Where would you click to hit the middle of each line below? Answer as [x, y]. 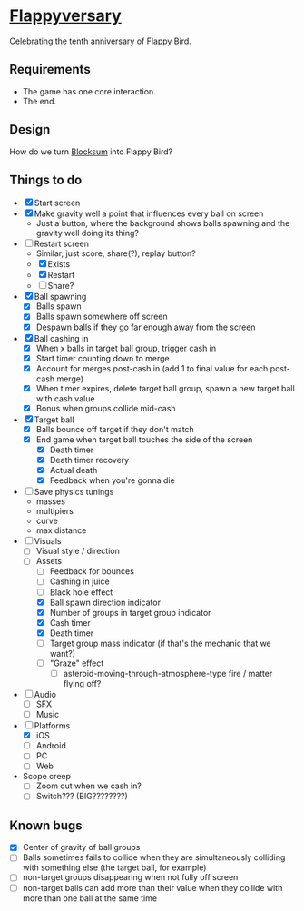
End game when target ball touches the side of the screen [144, 439]
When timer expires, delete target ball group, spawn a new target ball [165, 388]
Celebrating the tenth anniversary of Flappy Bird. [101, 41]
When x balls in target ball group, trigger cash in [126, 348]
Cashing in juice [80, 581]
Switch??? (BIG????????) [82, 797]
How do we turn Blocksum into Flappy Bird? [91, 152]
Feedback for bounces [92, 571]
